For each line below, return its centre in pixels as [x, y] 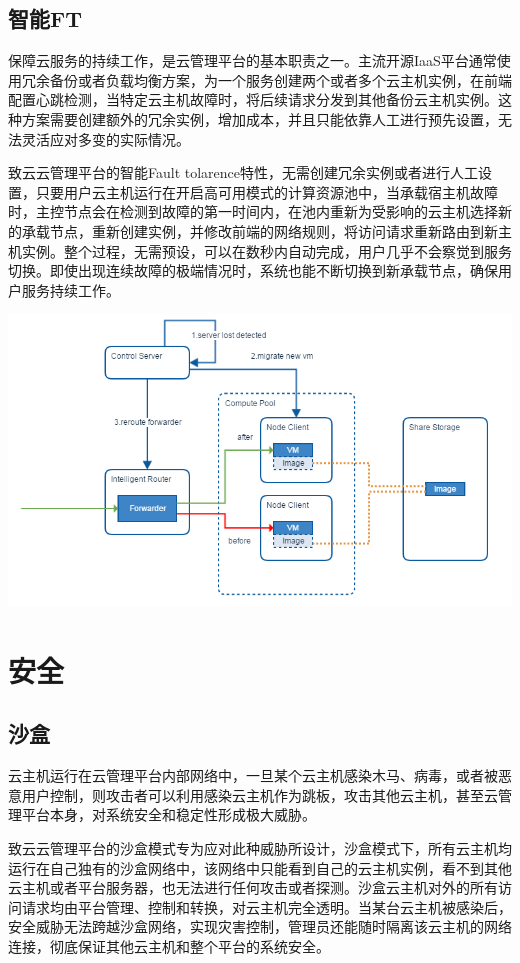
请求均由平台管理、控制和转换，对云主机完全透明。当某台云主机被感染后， [266, 906]
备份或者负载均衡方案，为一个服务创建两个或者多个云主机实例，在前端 [280, 79]
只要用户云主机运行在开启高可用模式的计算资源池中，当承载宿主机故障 [266, 191]
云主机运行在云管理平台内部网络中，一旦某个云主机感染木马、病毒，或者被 [253, 775]
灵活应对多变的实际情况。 [105, 138]
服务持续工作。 [70, 289]
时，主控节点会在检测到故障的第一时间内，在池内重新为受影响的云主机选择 [253, 211]
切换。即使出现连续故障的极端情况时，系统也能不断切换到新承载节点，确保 [253, 270]
